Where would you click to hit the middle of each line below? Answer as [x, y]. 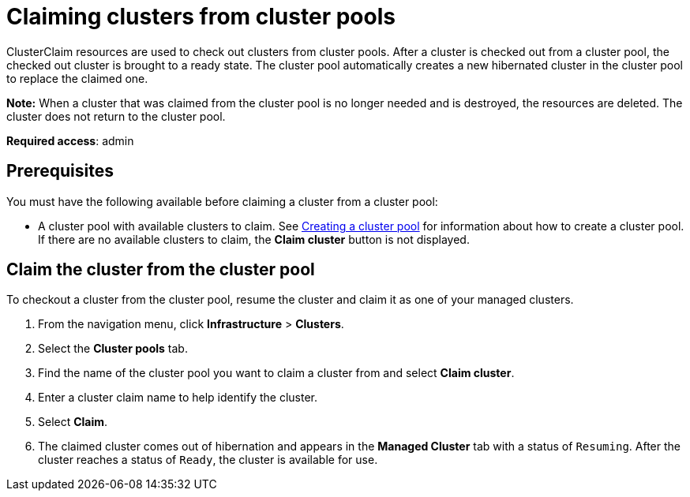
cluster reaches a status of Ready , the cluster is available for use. [208, 460]
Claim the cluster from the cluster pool [161, 270]
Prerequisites [60, 171]
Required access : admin [70, 140]
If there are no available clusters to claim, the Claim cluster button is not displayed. [254, 239]
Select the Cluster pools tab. [113, 349]
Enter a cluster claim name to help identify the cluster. [178, 398]
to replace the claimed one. [77, 78]
